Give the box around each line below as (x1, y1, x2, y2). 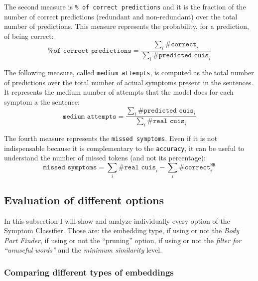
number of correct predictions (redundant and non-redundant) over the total (4, 11, 238, 21)
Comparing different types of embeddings (4, 266, 174, 278)
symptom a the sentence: (4, 96, 80, 107)
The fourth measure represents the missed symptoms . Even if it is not (4, 133, 218, 143)
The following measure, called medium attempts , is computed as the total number (4, 67, 254, 78)
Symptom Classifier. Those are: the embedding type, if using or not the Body (4, 225, 240, 236)
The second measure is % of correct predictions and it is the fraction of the (4, 1, 246, 11)
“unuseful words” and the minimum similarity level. (4, 245, 162, 255)
